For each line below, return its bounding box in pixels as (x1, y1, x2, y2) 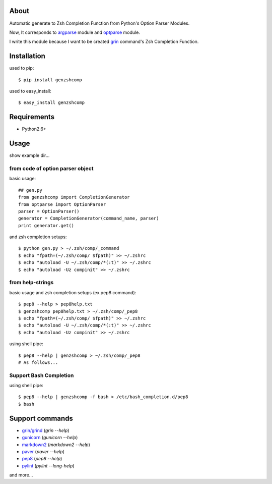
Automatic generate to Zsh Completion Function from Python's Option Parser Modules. (9, 20, 190, 26)
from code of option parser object (9, 165, 94, 172)
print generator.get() (18, 223, 75, 228)
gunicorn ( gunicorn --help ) (22, 435, 78, 441)
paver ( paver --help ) (22, 448, 65, 454)
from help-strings (9, 279, 54, 286)
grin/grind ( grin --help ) (22, 427, 70, 434)
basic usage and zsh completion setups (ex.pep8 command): (9, 289, 137, 295)
